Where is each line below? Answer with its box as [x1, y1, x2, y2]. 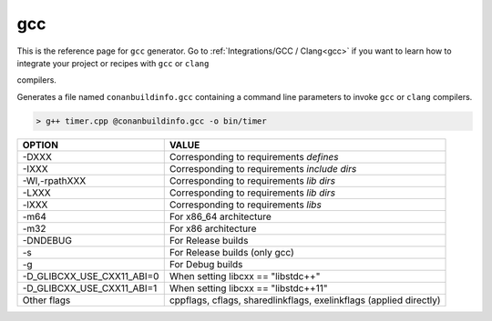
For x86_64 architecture [169, 210, 272, 223]
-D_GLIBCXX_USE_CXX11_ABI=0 [22, 269, 159, 282]
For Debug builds [169, 257, 243, 270]
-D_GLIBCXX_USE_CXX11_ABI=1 [22, 282, 158, 295]
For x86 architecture [169, 222, 257, 235]
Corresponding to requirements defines [169, 150, 339, 163]
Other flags [22, 294, 71, 306]
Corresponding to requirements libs [169, 198, 323, 211]
